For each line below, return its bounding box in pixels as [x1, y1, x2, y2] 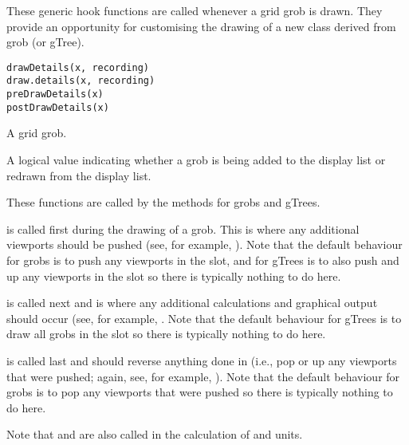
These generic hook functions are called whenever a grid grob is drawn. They [6, 2, 383, 18]
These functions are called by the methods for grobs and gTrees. [6, 194, 321, 211]
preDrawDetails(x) [6, 89, 104, 100]
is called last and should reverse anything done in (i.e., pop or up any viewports [6, 352, 397, 368]
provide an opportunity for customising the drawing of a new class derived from [6, 18, 396, 34]
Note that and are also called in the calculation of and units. [6, 426, 303, 443]
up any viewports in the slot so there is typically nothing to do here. [6, 267, 341, 284]
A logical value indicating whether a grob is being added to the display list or [6, 152, 386, 167]
